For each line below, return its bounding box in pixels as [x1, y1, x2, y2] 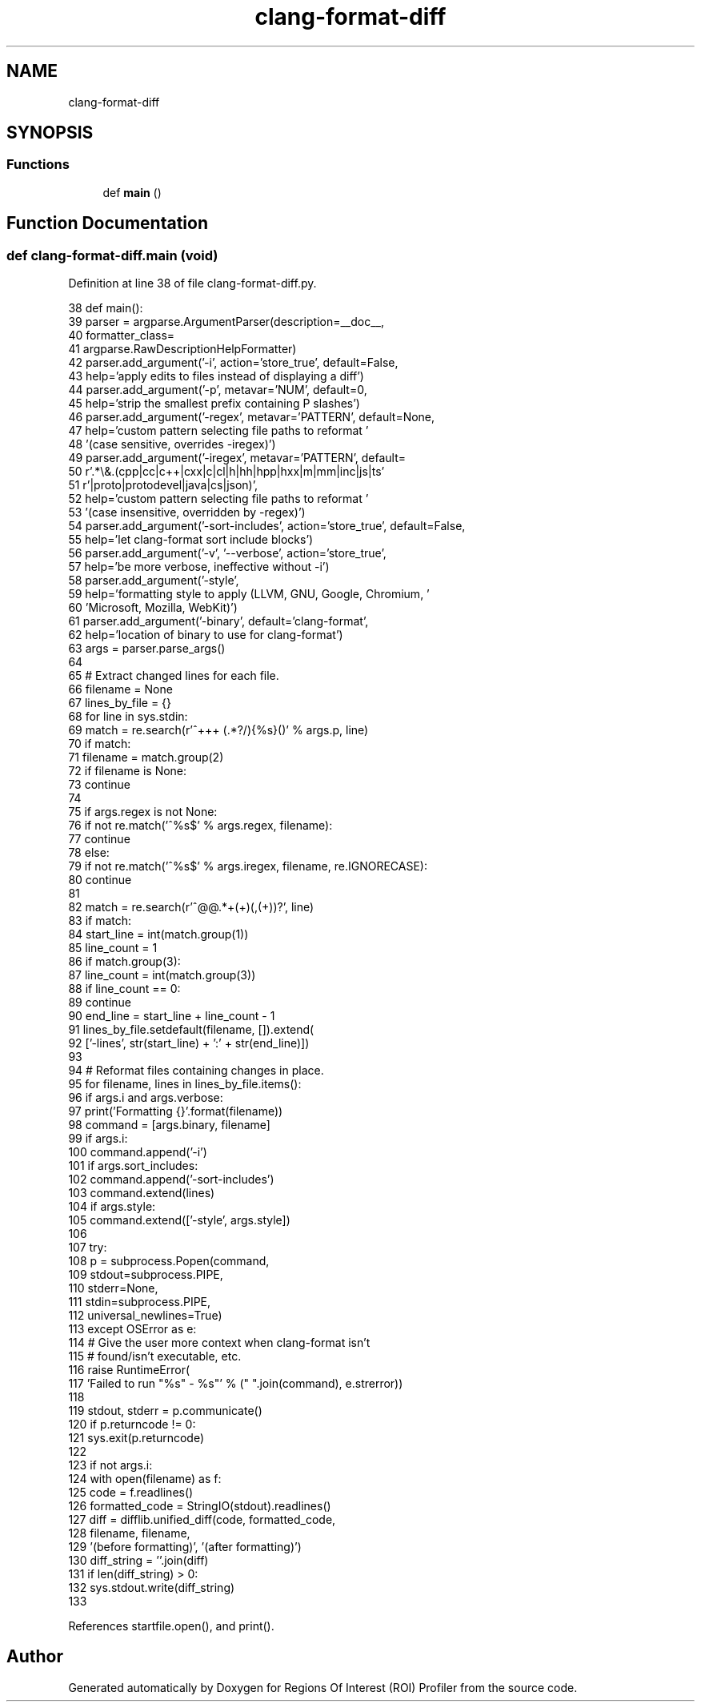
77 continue [68, 832, 130, 846]
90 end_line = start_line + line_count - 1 [68, 1009, 275, 1023]
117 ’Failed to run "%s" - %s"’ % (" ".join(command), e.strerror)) [68, 1376, 403, 1391]
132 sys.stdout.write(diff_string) [68, 1581, 235, 1595]
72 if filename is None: [68, 764, 187, 778]
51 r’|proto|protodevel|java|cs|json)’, [68, 478, 258, 492]
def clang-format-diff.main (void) [6, 247, 218, 263]
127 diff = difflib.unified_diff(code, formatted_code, [68, 1513, 336, 1527]
